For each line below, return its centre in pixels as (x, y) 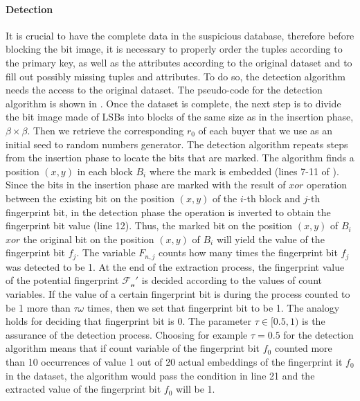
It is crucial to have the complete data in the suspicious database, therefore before (180, 35)
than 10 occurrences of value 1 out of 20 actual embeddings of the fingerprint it (174, 361)
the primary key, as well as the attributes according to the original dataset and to (179, 62)
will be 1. (196, 389)
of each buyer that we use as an (265, 130)
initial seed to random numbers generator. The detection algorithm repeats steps (177, 144)
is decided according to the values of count (232, 280)
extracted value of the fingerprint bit (83, 389)
